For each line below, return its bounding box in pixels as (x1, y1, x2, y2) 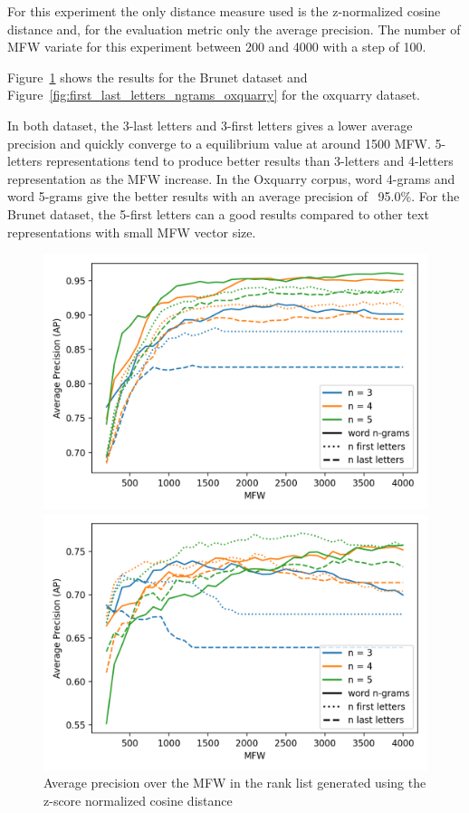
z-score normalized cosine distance (43, 790, 233, 809)
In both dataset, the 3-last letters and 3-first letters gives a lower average (7, 115, 413, 134)
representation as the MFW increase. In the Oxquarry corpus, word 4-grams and (7, 169, 455, 188)
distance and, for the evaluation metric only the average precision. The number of (7, 19, 461, 38)
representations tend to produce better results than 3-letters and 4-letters (45, 151, 454, 170)
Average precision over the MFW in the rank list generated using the (43, 773, 426, 792)
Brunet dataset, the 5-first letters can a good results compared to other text (7, 204, 429, 223)
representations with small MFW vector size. (7, 222, 256, 241)
